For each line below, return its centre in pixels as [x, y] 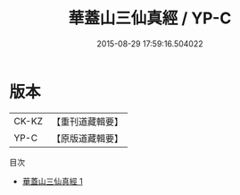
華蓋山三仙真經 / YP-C [150, 18]
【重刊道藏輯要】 [87, 122]
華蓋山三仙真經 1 [52, 181]
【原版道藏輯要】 [87, 138]
